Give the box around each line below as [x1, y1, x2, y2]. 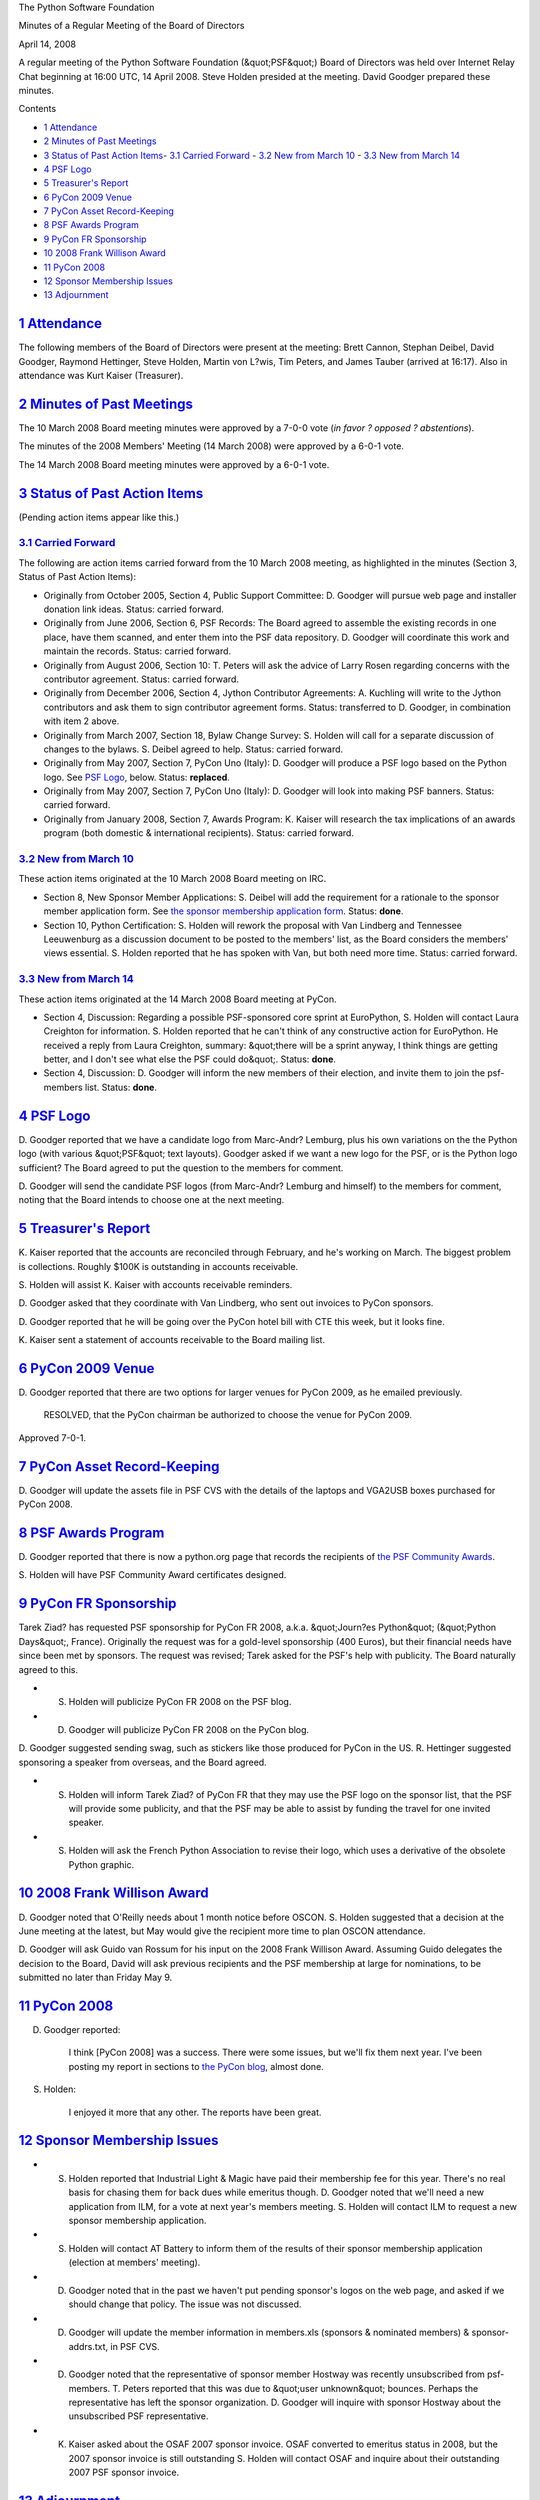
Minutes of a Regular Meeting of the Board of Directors [18, 20, 245, 32]
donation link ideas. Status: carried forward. [43, 603, 225, 615]
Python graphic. [68, 1858, 135, 1870]
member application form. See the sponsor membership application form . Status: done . [43, 905, 404, 917]
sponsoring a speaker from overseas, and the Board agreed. [18, 1756, 267, 1768]
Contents [18, 103, 57, 115]
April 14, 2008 [18, 38, 77, 50]
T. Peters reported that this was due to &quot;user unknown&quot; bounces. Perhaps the [112, 2382, 479, 2394]
